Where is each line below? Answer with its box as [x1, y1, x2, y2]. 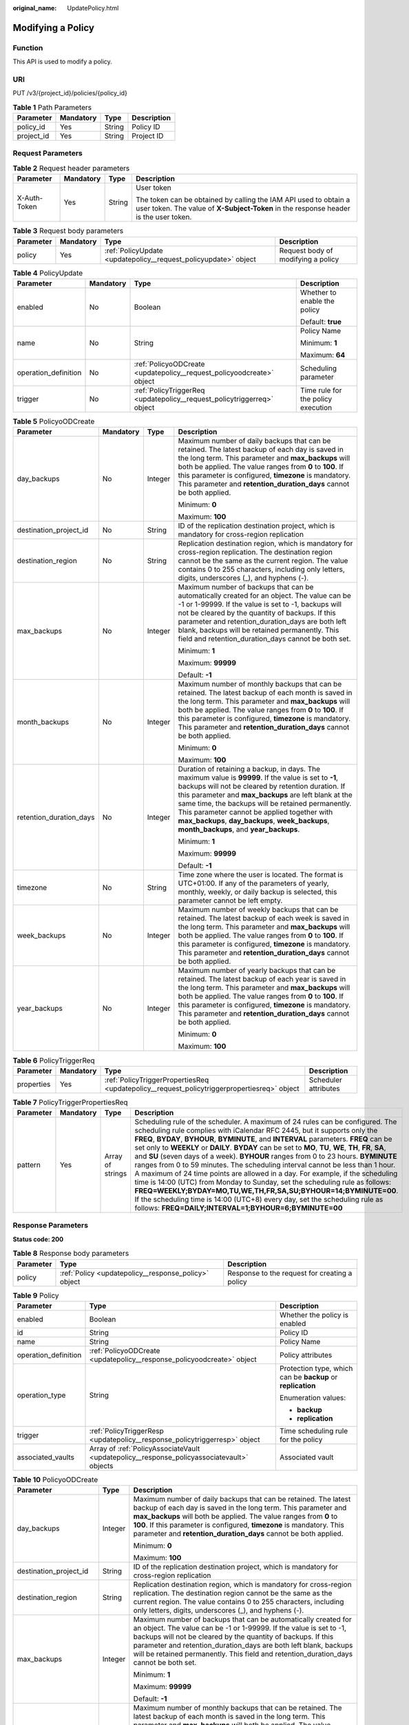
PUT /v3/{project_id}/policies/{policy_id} [12, 89, 127, 97]
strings [104, 1169, 127, 1179]
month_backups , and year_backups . [178, 825, 300, 834]
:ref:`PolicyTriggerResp [89, 1426, 165, 1435]
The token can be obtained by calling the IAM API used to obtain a [135, 195, 350, 205]
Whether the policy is [280, 1310, 349, 1319]
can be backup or [280, 1372, 338, 1381]
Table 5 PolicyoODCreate [12, 417, 95, 426]
